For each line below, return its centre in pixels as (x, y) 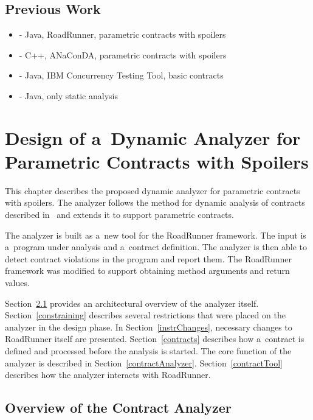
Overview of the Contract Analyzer (118, 408)
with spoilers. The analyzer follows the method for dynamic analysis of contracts (155, 202)
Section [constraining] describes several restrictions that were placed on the (145, 315)
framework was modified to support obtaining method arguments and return (147, 271)
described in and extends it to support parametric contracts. (119, 215)
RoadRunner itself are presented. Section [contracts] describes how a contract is (155, 339)
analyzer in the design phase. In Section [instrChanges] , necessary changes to (149, 327)
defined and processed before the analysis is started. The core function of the (148, 351)
